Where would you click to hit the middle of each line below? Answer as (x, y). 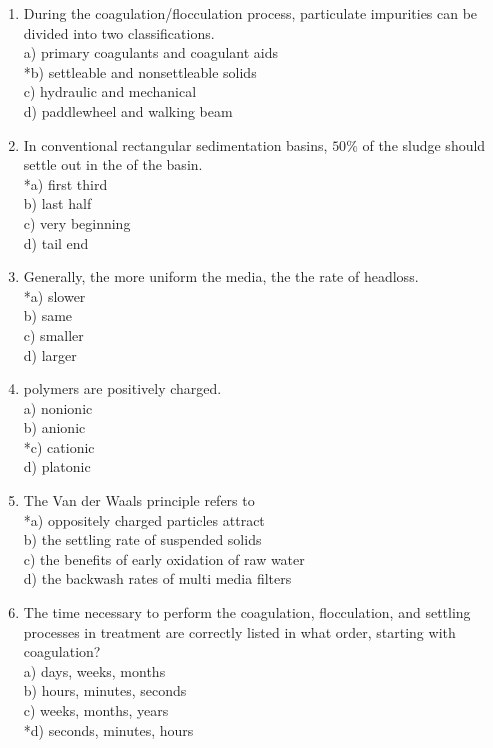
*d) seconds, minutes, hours (108, 729)
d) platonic (57, 466)
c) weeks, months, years (96, 710)
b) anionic (54, 427)
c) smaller (53, 334)
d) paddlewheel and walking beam (128, 110)
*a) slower (54, 295)
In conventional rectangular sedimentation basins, (175, 144)
